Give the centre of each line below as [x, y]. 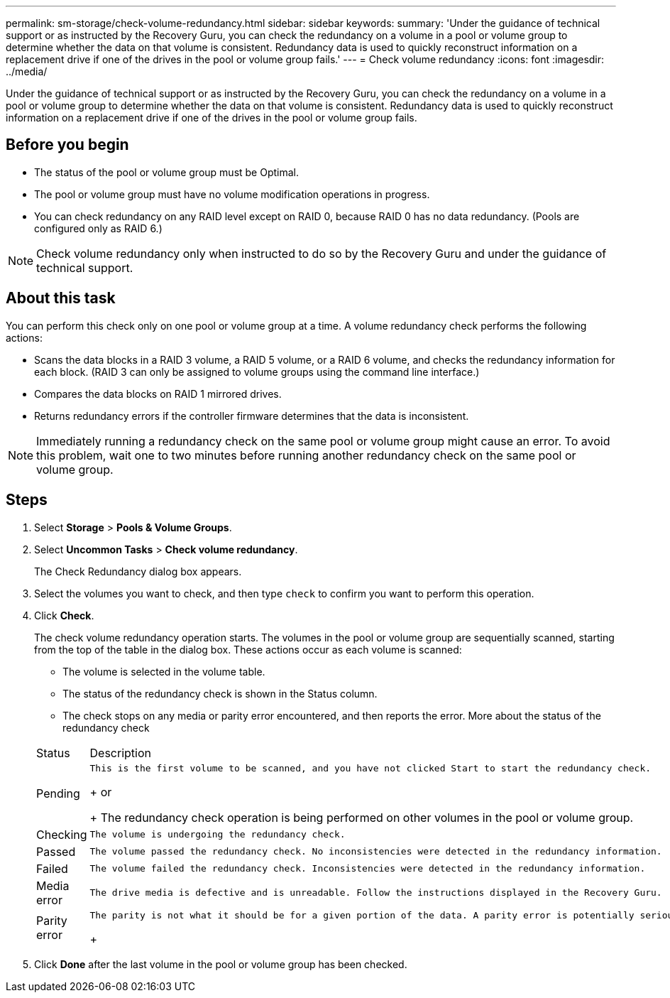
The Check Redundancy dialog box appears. [138, 571]
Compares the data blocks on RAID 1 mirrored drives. [158, 394]
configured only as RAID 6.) [98, 228]
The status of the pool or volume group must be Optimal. [167, 172]
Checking [62, 834]
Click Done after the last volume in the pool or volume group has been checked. [221, 964]
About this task [61, 298]
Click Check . [64, 615]
